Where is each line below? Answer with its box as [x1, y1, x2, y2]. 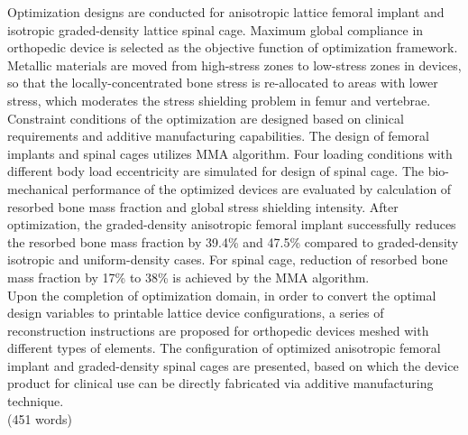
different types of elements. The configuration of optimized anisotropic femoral [7, 338, 441, 357]
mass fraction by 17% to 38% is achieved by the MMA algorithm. [7, 267, 370, 286]
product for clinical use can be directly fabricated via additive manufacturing [7, 374, 434, 393]
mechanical [7, 179, 69, 198]
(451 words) [7, 409, 73, 428]
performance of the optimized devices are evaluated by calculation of [71, 179, 452, 198]
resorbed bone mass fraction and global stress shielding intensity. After [7, 197, 399, 216]
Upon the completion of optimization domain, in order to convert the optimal [7, 285, 436, 304]
